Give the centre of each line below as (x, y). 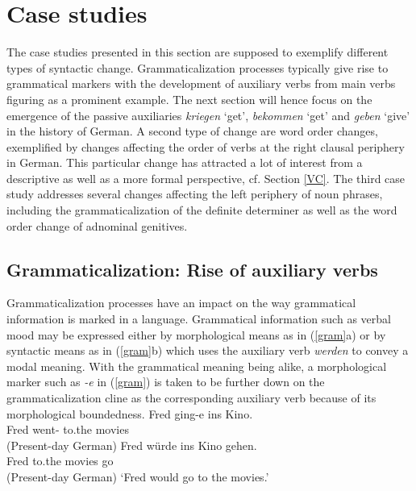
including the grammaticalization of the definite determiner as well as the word (202, 210)
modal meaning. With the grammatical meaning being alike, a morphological (197, 366)
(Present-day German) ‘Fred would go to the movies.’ (138, 476)
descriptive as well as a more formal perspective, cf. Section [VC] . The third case (206, 178)
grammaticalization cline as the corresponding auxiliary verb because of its (191, 398)
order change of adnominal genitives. (97, 225)
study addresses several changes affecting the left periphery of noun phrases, (195, 194)
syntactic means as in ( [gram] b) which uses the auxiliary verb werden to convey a (208, 350)
